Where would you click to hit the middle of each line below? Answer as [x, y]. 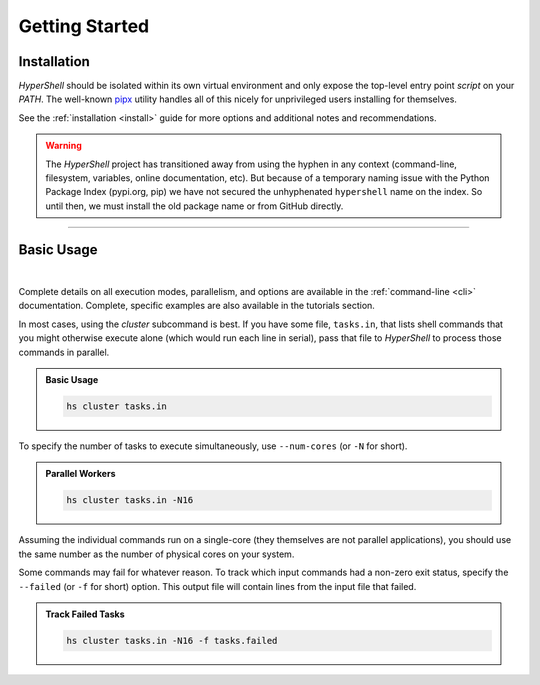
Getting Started [84, 26]
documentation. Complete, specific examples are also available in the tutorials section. [196, 306]
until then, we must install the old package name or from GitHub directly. [194, 206]
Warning [63, 146]
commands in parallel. [64, 352]
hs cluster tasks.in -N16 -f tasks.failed [172, 640]
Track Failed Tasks [85, 614]
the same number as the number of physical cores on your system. [156, 554]
